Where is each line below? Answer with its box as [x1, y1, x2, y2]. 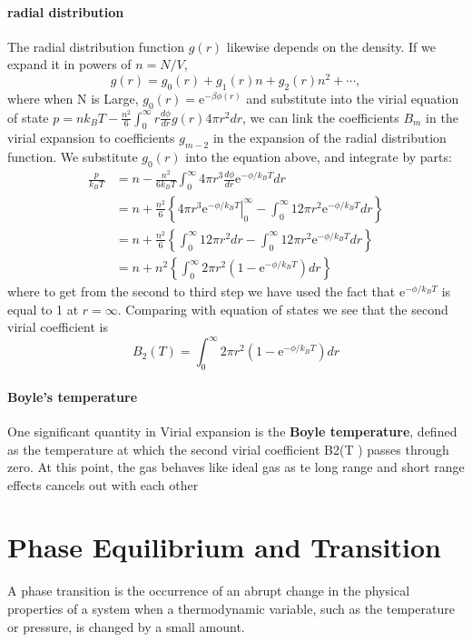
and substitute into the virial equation [246, 88, 459, 107]
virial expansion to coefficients [7, 128, 175, 147]
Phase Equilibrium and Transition [7, 528, 441, 566]
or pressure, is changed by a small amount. [7, 617, 245, 636]
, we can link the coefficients [242, 107, 399, 126]
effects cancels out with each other [7, 475, 199, 494]
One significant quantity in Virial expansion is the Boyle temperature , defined [7, 421, 457, 440]
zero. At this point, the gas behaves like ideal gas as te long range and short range [7, 457, 465, 476]
